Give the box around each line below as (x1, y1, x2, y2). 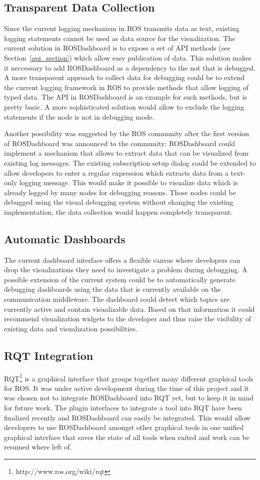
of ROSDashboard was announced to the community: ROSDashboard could (4, 138, 235, 148)
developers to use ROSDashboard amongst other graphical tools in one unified (4, 422, 244, 432)
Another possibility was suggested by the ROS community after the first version (4, 128, 249, 139)
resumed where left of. (4, 441, 72, 452)
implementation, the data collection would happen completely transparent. (4, 206, 233, 217)
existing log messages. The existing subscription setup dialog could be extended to (4, 157, 256, 168)
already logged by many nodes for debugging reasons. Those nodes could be (4, 187, 236, 197)
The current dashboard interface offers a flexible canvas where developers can (4, 254, 240, 265)
